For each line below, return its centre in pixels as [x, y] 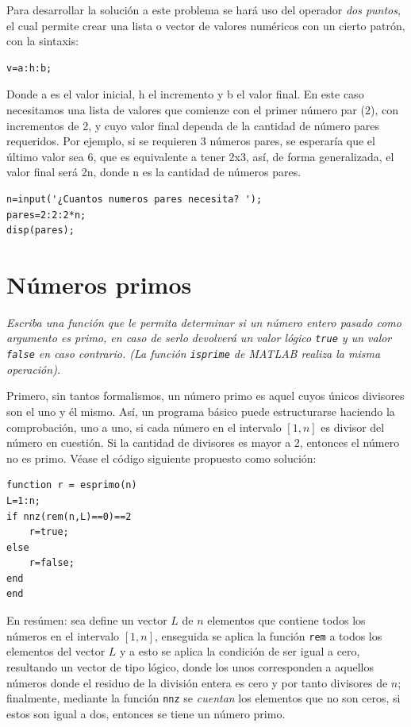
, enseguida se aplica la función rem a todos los [269, 635]
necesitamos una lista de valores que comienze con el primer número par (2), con [202, 109]
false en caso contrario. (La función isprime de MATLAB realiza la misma [194, 354]
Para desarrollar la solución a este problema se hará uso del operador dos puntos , [204, 10]
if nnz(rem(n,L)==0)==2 [69, 516]
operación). [34, 369]
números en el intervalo [63, 635]
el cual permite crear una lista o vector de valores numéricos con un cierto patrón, [206, 25]
